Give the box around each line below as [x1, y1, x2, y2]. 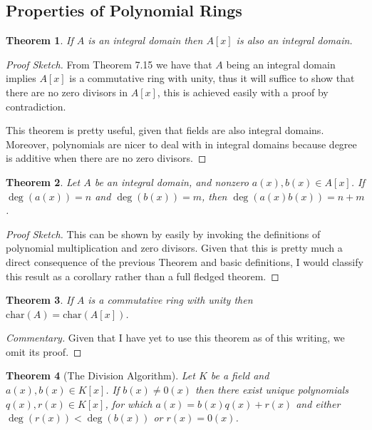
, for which [105, 396, 153, 411]
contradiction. [6, 98, 66, 113]
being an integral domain [226, 56, 336, 71]
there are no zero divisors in [6, 84, 128, 99]
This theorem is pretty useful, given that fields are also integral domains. [6, 123, 324, 138]
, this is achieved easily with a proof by [157, 84, 329, 99]
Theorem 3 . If [6, 292, 73, 307]
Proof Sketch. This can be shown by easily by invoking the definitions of [6, 226, 321, 241]
